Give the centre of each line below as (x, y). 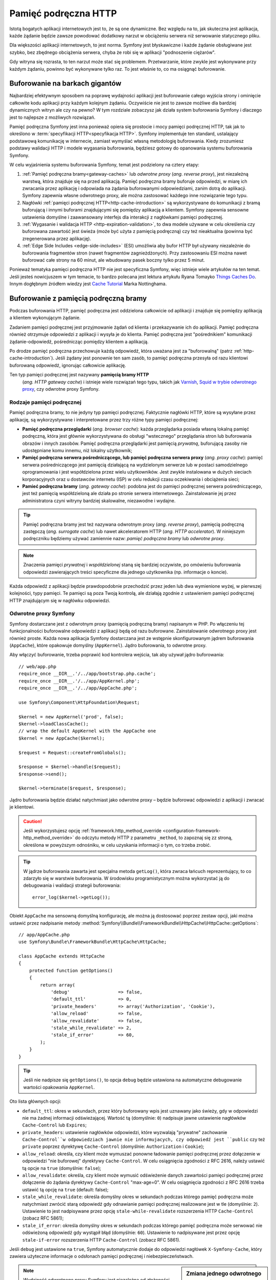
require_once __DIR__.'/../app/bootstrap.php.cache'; (87, 674)
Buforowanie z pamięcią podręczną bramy (78, 298)
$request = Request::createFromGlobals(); (73, 752)
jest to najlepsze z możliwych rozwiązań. (52, 117)
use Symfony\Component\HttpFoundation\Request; (79, 702)
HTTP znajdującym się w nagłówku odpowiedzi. (60, 600)
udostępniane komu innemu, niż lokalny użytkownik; (77, 451)
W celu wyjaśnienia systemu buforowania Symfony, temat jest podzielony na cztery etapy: (104, 164)
